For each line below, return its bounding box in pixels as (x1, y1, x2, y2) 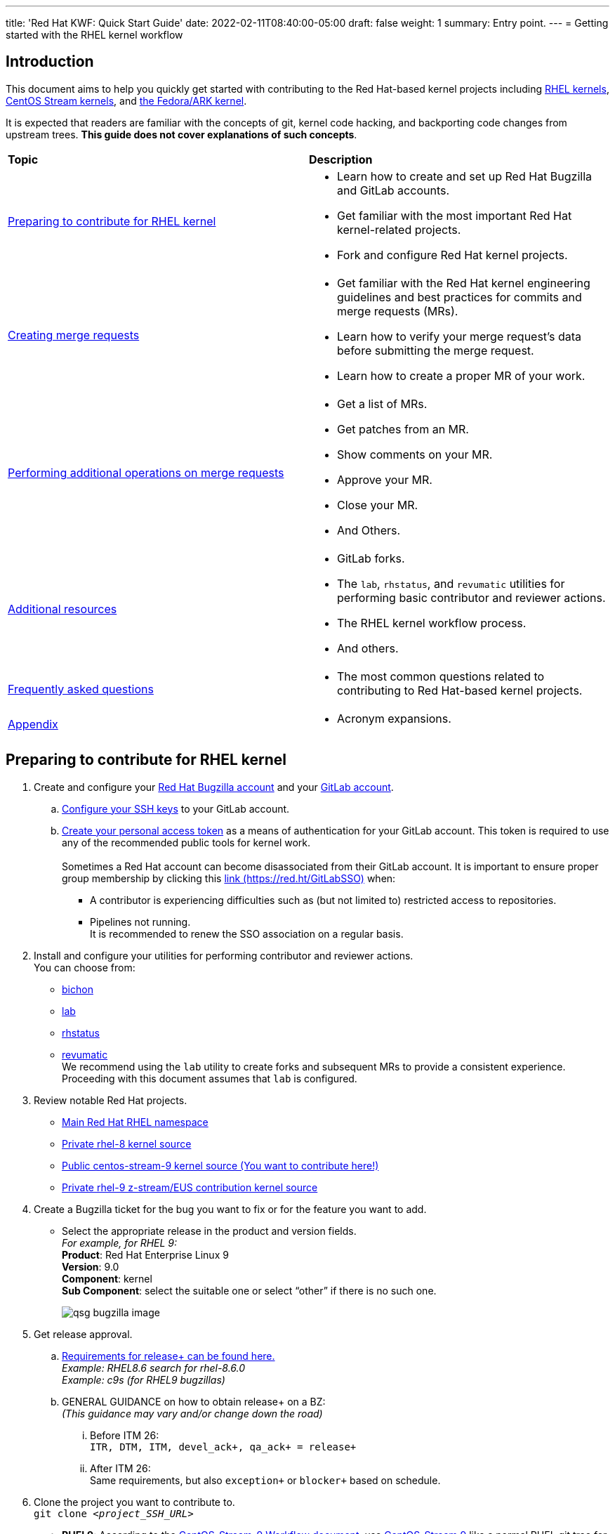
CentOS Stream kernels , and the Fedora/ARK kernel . (6, 94, 247, 107)
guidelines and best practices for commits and (337, 289, 582, 304)
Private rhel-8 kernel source (62, 1137, 192, 1150)
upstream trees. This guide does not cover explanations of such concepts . (6, 128, 357, 140)
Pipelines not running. (90, 915, 191, 928)
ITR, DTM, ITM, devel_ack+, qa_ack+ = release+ (90, 1441, 357, 1453)
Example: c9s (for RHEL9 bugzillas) (62, 1373, 225, 1386)
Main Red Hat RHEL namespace (62, 1115, 209, 1128)
